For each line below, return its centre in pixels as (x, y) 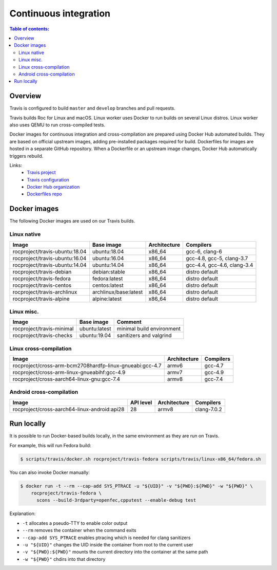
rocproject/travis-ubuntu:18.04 (50, 251)
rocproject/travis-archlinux (45, 292)
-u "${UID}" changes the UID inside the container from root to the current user (108, 544)
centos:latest (108, 285)
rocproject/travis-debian (42, 271)
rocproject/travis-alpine (41, 299)
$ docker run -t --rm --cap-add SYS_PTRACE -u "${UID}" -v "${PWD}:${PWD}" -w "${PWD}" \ (137, 486)
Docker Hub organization (53, 187)
